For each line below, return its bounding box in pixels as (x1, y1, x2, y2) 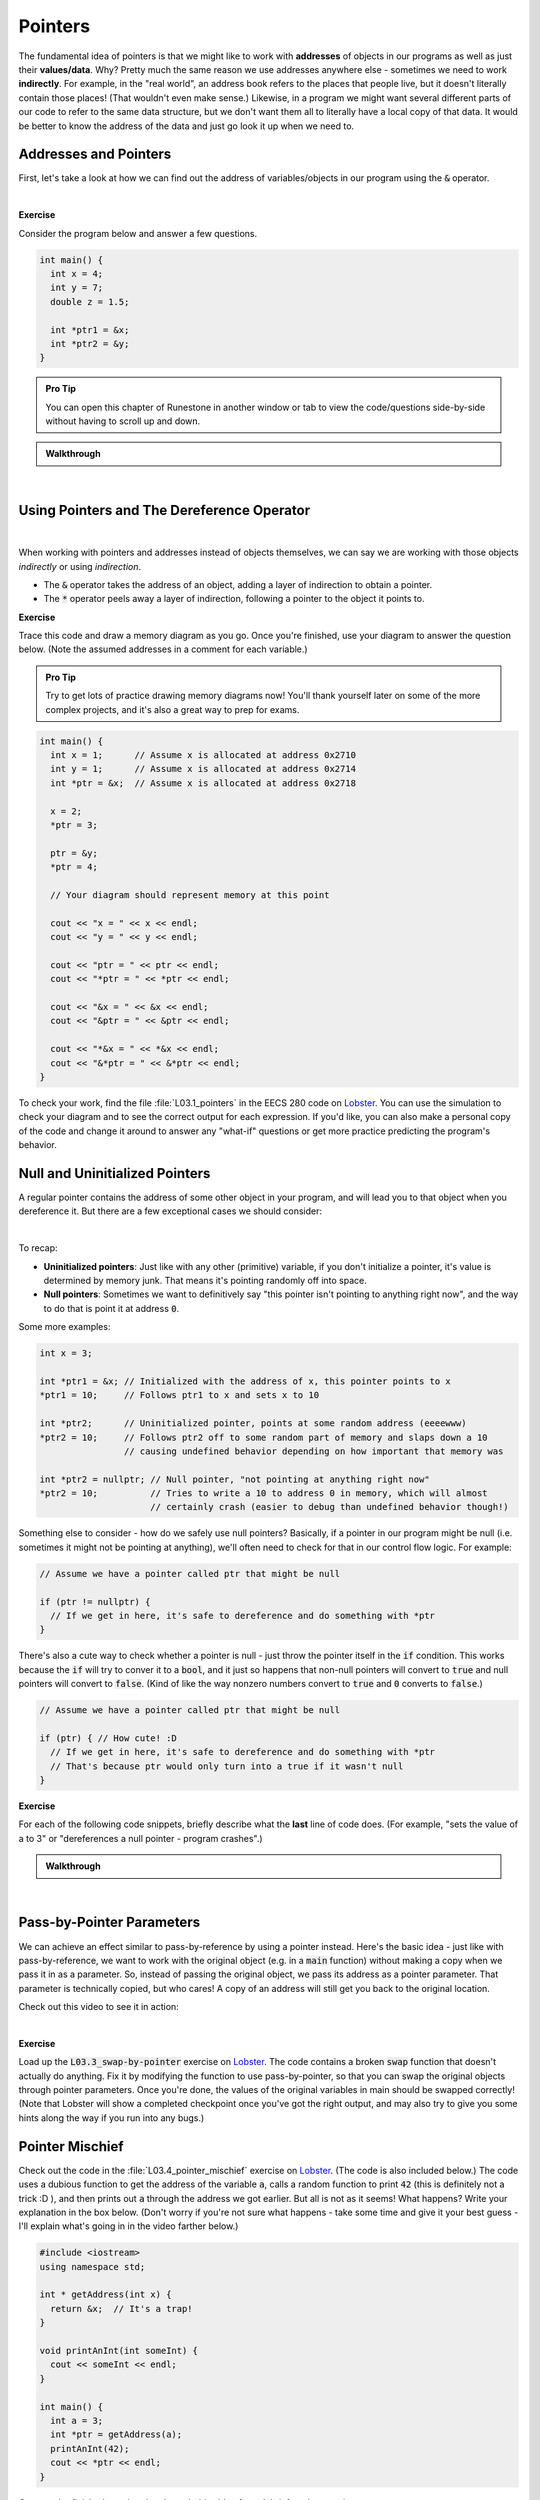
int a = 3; (50, 2415, 104, 2426)
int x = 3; (39, 1348, 93, 1359)
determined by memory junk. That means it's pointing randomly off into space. (43, 1275, 367, 1287)
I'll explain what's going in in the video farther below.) (18, 2220, 239, 2232)
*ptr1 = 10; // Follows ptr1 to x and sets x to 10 (39, 1390, 320, 1401)
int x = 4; (50, 268, 104, 279)
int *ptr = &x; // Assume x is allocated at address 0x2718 (50, 777, 357, 789)
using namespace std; (39, 2261, 146, 2272)
